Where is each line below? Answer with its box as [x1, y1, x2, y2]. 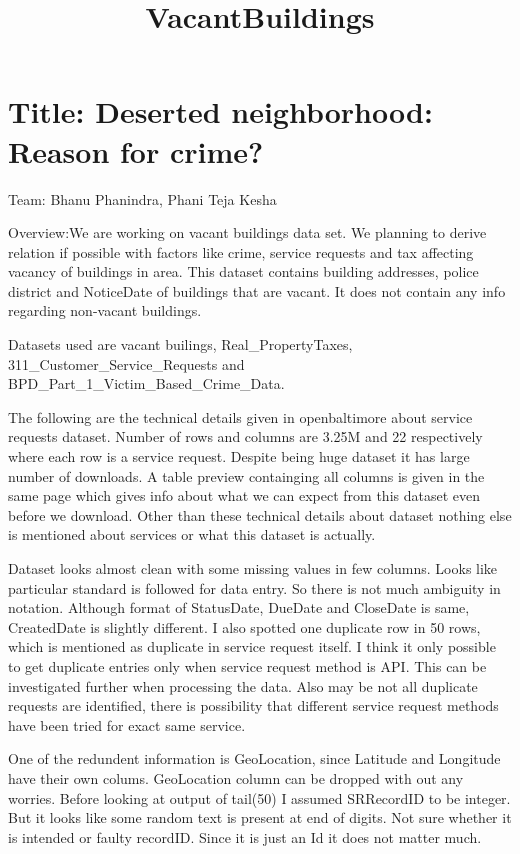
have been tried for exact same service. [8, 714, 246, 735]
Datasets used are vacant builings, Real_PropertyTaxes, [8, 334, 353, 355]
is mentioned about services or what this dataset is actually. [8, 524, 376, 545]
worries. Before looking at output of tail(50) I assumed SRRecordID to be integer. [8, 787, 511, 808]
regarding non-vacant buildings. [8, 300, 202, 321]
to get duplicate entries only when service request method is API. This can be [8, 655, 487, 676]
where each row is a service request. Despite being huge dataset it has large [8, 446, 470, 467]
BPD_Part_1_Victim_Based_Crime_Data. [8, 373, 285, 394]
